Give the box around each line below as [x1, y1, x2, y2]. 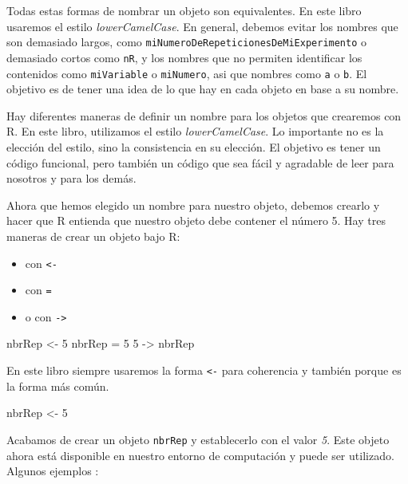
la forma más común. [6, 377, 109, 394]
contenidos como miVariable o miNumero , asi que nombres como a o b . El [6, 65, 367, 81]
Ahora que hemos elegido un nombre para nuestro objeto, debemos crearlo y [6, 196, 380, 213]
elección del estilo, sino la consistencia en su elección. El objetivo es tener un [6, 138, 381, 155]
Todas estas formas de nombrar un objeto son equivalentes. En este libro [6, 2, 362, 18]
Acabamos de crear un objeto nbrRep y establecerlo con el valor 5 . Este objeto [6, 431, 390, 447]
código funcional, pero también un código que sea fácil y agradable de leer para [6, 154, 394, 171]
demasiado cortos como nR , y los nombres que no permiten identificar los [6, 49, 362, 65]
